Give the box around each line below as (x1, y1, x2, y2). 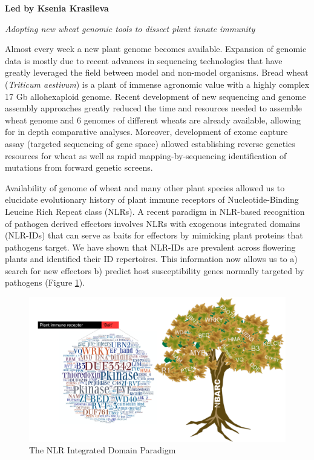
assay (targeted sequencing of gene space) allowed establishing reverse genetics (5, 137, 295, 149)
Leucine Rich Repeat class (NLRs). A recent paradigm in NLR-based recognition (5, 205, 305, 217)
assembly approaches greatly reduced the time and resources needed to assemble (5, 102, 303, 114)
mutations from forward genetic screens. (5, 161, 153, 174)
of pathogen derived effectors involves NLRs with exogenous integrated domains (5, 217, 301, 229)
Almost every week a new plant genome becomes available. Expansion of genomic (5, 42, 307, 55)
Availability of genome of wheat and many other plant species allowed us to (5, 181, 285, 194)
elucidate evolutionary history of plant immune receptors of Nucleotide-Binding (5, 193, 299, 206)
